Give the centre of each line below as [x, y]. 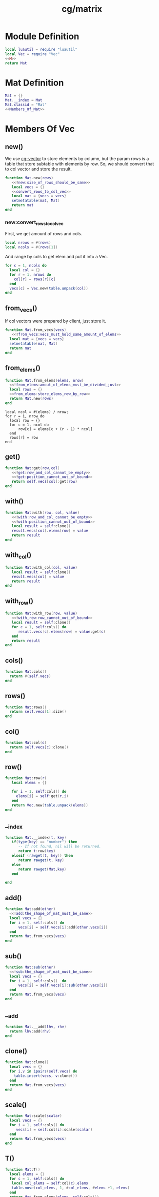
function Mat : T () [23, 1170]
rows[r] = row [24, 437]
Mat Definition [35, 83]
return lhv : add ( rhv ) [30, 1031]
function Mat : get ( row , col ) [32, 468]
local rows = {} [26, 390]
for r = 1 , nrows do [30, 274]
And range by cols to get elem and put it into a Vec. [57, 257]
